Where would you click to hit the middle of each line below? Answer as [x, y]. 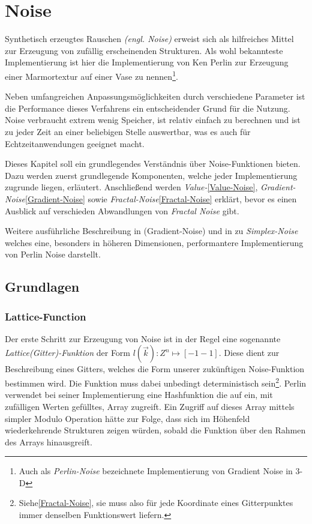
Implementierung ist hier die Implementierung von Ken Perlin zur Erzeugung [147, 62]
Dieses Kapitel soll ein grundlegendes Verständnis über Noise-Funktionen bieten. [153, 164]
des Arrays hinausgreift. [49, 441]
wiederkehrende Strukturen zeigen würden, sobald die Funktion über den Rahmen [155, 430]
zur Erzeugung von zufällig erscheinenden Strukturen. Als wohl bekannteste [144, 50]
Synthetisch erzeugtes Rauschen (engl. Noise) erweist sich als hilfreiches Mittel [149, 39]
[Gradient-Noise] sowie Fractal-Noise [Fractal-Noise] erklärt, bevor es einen [161, 198]
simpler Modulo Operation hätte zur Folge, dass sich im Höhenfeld [127, 418]
